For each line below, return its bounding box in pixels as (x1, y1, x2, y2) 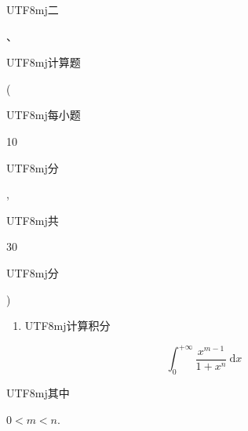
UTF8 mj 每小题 (6, 107, 81, 123)
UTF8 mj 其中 (6, 385, 70, 401)
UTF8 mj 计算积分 (24, 317, 111, 334)
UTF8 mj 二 (6, 2, 59, 17)
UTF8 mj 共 (6, 212, 59, 228)
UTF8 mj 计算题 (6, 54, 81, 71)
